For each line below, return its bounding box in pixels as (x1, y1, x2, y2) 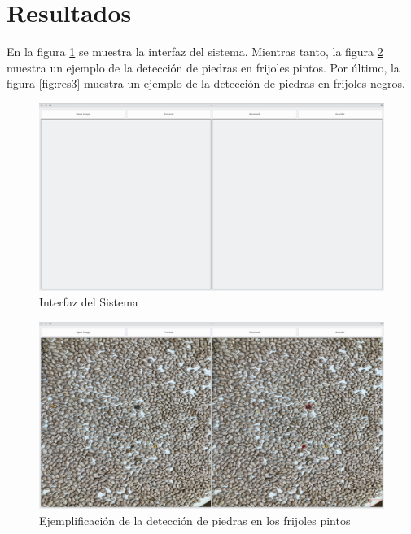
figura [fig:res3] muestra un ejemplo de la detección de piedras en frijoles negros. (7, 75, 405, 92)
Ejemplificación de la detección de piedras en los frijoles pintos (39, 511, 351, 528)
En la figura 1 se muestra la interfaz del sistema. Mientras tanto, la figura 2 (7, 43, 383, 60)
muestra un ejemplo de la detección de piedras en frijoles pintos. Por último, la (7, 59, 400, 76)
